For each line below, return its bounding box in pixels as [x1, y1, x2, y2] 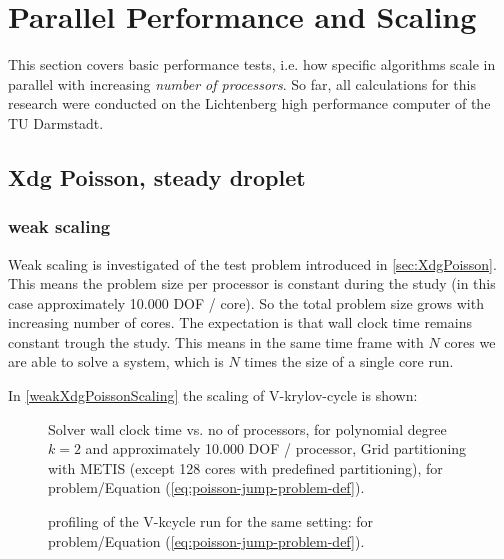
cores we [444, 331, 496, 352]
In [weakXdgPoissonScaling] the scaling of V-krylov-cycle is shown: [8, 385, 418, 406]
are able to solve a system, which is [8, 351, 224, 372]
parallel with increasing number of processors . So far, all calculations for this [8, 73, 476, 94]
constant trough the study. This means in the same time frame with [8, 331, 424, 352]
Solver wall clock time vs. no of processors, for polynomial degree [48, 418, 447, 439]
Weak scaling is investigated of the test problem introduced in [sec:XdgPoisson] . [8, 253, 497, 274]
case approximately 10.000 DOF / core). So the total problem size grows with [8, 292, 484, 313]
